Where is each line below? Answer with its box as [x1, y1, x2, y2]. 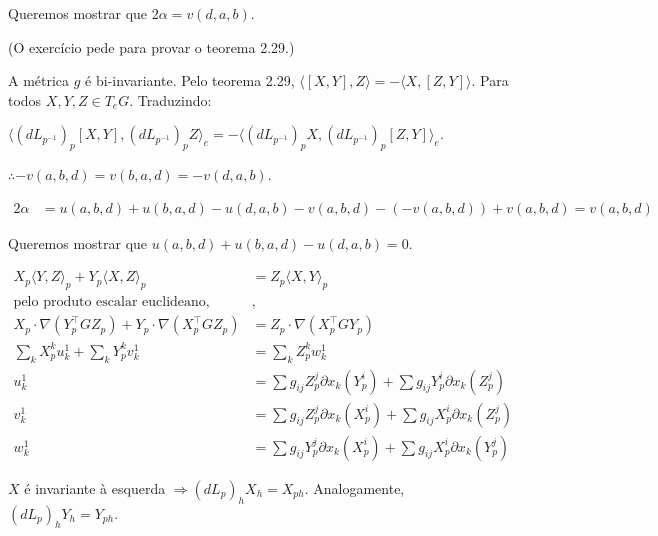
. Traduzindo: [129, 89, 212, 110]
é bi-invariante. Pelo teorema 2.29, [85, 70, 295, 91]
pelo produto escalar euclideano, [13, 295, 210, 310]
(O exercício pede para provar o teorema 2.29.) [8, 36, 295, 57]
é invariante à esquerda [24, 477, 166, 498]
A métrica [8, 70, 70, 91]
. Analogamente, [304, 477, 405, 498]
